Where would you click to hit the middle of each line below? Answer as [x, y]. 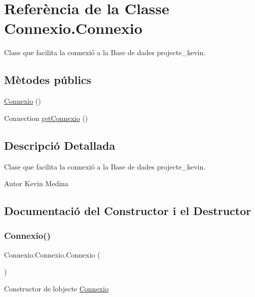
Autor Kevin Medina [36, 183]
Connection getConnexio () [46, 118]
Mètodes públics [48, 80]
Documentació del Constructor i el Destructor [128, 211]
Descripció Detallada [60, 145]
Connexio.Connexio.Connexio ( [52, 254]
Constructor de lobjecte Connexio [56, 288]
